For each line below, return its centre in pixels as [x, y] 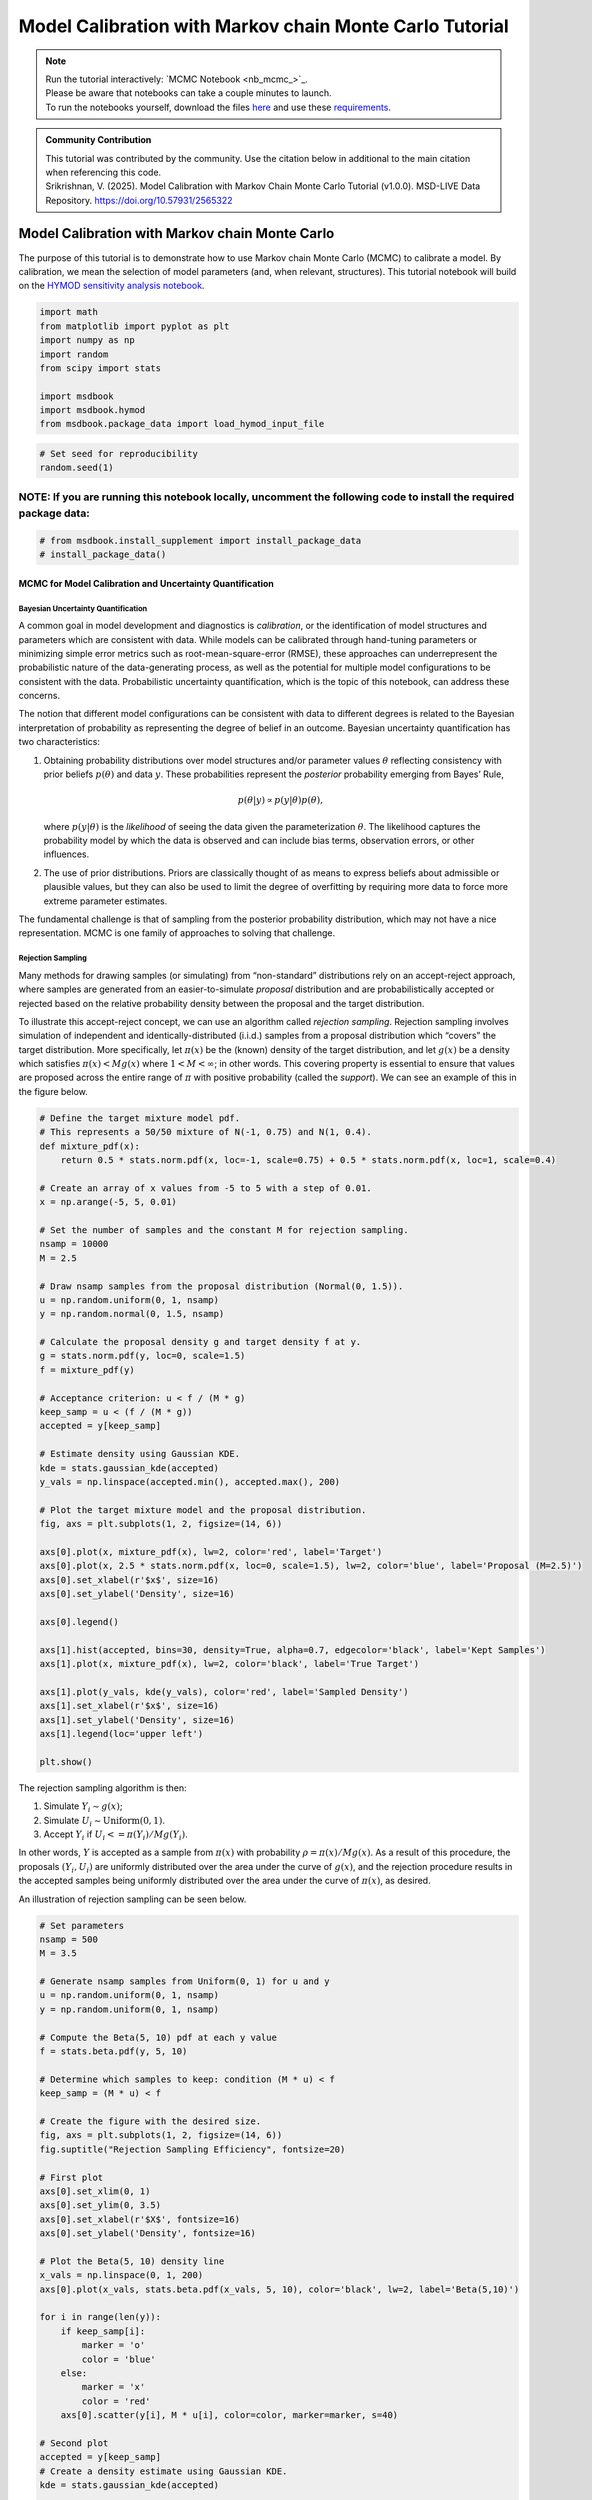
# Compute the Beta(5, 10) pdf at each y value [158, 2037]
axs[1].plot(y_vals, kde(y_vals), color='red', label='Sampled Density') [224, 1691]
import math [69, 312]
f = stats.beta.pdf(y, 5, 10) [113, 2051]
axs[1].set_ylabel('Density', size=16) [137, 1719]
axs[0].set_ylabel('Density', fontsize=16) [148, 2233]
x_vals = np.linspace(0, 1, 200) [121, 2275]
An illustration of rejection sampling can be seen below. [132, 1899]
